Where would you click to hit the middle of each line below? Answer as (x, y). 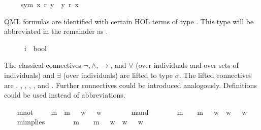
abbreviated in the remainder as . (56, 31)
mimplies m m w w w (80, 122)
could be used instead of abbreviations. (65, 95)
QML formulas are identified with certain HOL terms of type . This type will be (129, 21)
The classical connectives (43, 65)
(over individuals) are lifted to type (118, 75)
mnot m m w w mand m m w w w (132, 112)
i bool (36, 48)
